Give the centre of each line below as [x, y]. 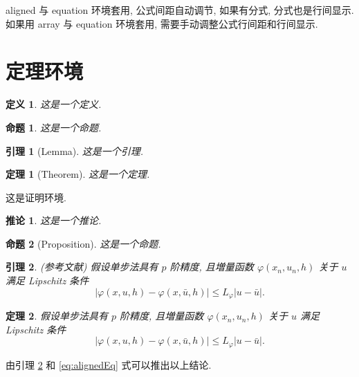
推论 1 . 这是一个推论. [54, 220]
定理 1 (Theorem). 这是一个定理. [78, 174]
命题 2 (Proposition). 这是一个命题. [83, 243]
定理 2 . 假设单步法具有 [57, 316]
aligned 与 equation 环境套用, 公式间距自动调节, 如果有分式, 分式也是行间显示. [180, 10]
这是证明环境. [36, 197]
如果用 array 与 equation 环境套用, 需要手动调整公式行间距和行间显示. [162, 23]
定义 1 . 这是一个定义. [54, 104]
